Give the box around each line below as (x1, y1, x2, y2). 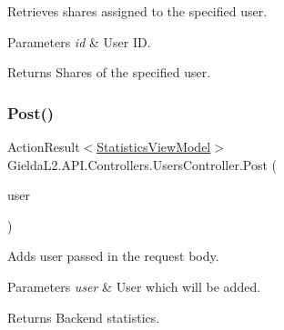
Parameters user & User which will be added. (7, 276, 261, 295)
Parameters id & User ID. (7, 32, 151, 51)
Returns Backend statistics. (7, 307, 160, 326)
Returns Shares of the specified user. (7, 63, 211, 82)
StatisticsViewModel (96, 137, 211, 155)
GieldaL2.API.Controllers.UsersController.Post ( (7, 155, 277, 174)
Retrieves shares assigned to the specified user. (7, 2, 268, 20)
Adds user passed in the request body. (7, 246, 219, 265)
